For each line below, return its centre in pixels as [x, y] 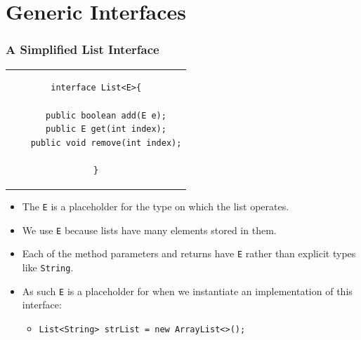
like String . [48, 267]
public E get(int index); [106, 129]
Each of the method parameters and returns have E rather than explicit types [189, 253]
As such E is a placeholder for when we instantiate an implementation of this [187, 291]
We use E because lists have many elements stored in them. [149, 230]
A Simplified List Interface [83, 49]
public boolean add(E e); [106, 115]
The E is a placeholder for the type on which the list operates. [156, 206]
